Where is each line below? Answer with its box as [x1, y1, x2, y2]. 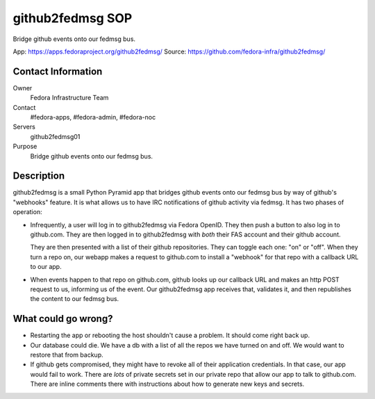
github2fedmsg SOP [12, 10, 133, 26]
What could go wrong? [12, 313, 113, 325]
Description [12, 170, 65, 182]
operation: [12, 208, 42, 216]
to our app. [30, 263, 62, 271]
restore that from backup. [30, 351, 103, 359]
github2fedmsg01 [30, 132, 81, 140]
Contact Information [12, 65, 103, 77]
